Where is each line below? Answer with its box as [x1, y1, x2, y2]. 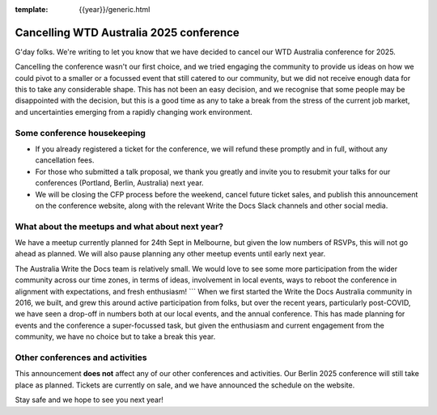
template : [15, 5, 49, 14]
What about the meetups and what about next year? [15, 221, 224, 232]
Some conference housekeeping [15, 127, 146, 138]
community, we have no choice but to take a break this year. [15, 332, 216, 341]
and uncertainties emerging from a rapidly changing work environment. [15, 107, 252, 116]
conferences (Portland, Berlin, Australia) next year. [35, 178, 204, 188]
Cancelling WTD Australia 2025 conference [15, 25, 240, 40]
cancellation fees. [35, 155, 95, 165]
